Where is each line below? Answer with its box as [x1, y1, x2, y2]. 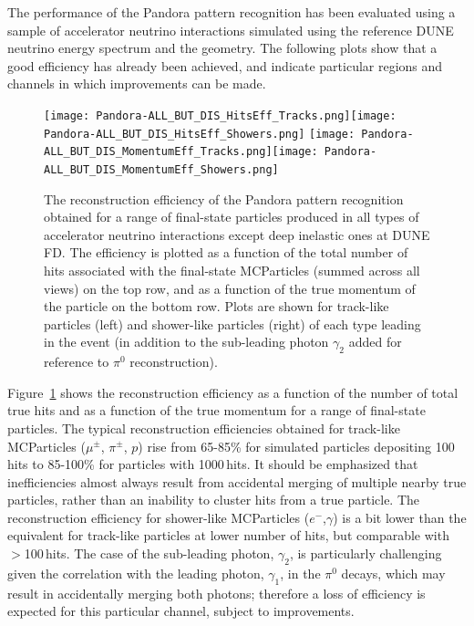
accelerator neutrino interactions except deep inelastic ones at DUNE [44, 224, 430, 244]
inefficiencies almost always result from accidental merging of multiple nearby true [7, 472, 467, 491]
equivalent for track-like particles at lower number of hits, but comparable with [7, 526, 449, 545]
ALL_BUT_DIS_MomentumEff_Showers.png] [44, 162, 279, 176]
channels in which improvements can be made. [7, 74, 266, 93]
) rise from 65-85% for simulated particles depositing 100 [138, 436, 455, 455]
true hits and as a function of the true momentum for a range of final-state [7, 401, 426, 420]
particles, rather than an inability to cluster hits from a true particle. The [7, 490, 420, 509]
